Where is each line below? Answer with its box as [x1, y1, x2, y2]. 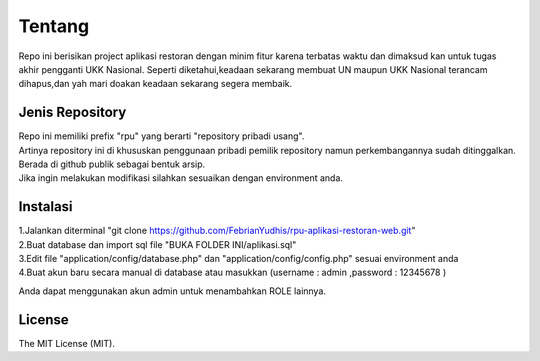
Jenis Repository [18, 104, 127, 121]
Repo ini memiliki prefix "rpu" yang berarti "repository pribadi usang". [18, 130, 305, 142]
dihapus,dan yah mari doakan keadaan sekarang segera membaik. [18, 78, 293, 90]
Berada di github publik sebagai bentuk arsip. [18, 158, 206, 170]
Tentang [18, 15, 90, 37]
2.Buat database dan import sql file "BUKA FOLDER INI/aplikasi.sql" [18, 238, 297, 250]
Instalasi [18, 198, 74, 215]
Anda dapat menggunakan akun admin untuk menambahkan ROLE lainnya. [18, 285, 327, 297]
